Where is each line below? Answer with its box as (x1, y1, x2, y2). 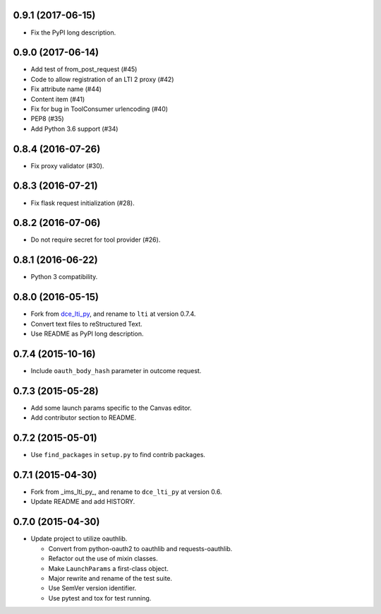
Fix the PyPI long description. (30, 28, 116, 37)
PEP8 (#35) (30, 114, 64, 123)
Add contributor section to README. (30, 413, 137, 422)
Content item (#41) (30, 95, 85, 103)
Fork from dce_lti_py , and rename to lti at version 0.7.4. (30, 309, 196, 318)
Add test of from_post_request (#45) (30, 65, 138, 73)
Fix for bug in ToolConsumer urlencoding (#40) (30, 105, 169, 113)
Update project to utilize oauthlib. (30, 534, 128, 543)
